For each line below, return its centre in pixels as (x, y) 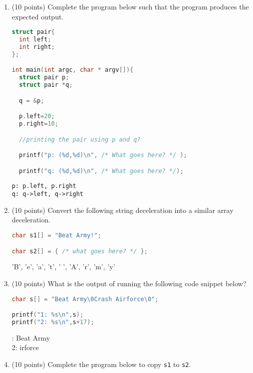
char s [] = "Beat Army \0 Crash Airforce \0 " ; (85, 299)
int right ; (37, 47)
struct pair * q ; (46, 85)
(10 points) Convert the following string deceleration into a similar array (123, 210)
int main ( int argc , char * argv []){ (73, 70)
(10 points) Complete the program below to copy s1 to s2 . (101, 364)
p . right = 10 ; (39, 124)
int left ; (35, 40)
